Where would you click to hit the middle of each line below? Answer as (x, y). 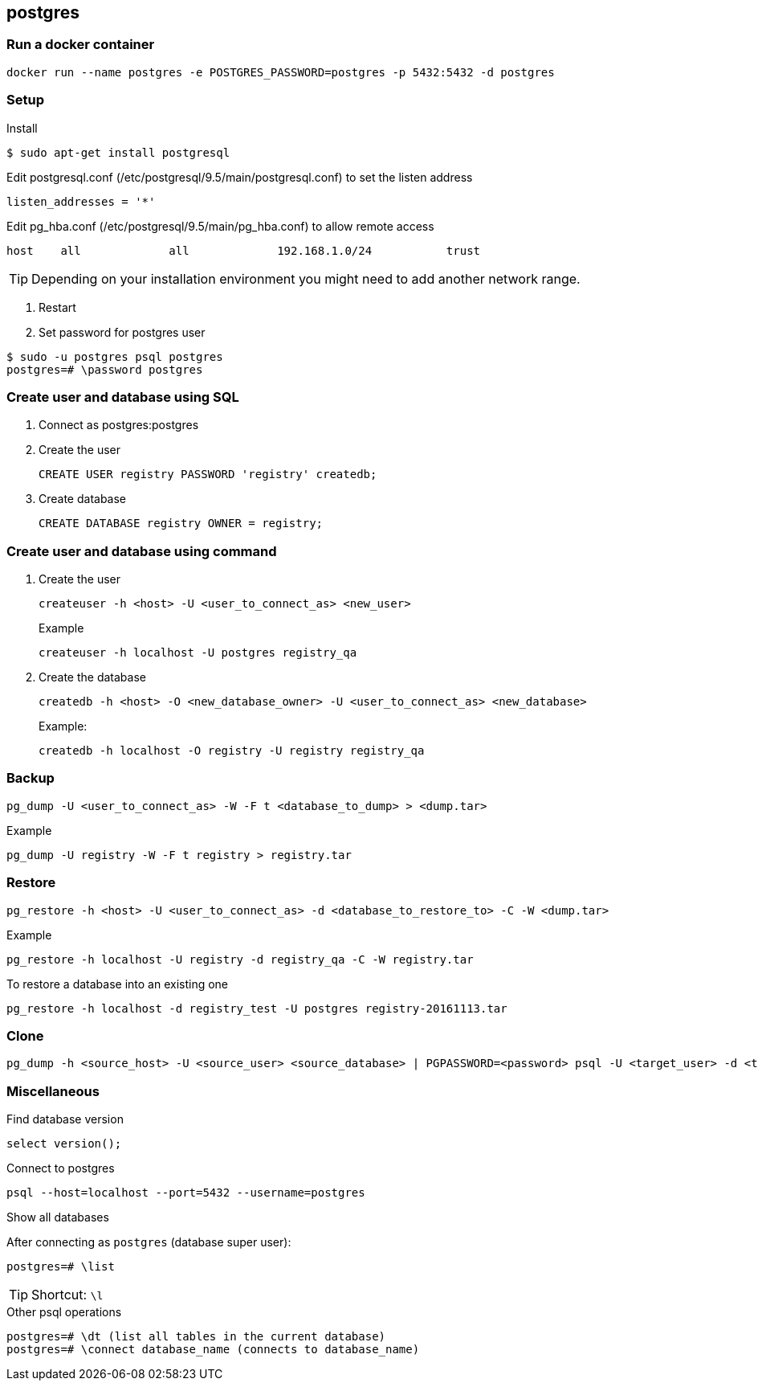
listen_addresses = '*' (81, 201)
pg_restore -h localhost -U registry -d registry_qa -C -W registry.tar (240, 959)
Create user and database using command (142, 551)
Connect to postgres (61, 1168)
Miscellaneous (53, 1091)
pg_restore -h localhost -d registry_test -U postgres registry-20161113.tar (257, 1008)
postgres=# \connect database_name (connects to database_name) (213, 1350)
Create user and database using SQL (123, 397)
